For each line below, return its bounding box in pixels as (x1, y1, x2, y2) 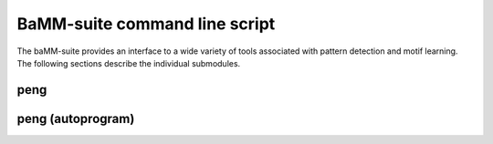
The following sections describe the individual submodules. (16, 57, 241, 68)
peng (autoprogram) (16, 110, 135, 127)
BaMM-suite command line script (16, 14, 276, 34)
